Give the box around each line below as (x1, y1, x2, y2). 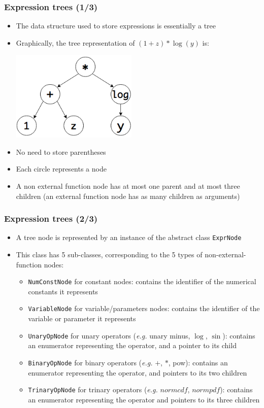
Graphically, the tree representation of (16, 37, 135, 48)
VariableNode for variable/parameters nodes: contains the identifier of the (28, 303, 260, 314)
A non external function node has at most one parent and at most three (16, 180, 240, 191)
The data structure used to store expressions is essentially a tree (16, 20, 216, 31)
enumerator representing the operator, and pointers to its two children (28, 367, 247, 378)
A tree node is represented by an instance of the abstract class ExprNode (16, 232, 242, 243)
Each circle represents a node (16, 163, 107, 174)
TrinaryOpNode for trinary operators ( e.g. (28, 384, 158, 395)
